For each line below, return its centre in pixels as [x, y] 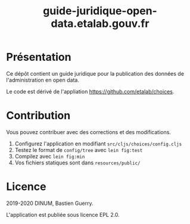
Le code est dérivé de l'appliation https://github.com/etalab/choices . [90, 91]
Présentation [39, 57]
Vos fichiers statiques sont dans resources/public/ [77, 163]
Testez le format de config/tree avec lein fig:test [79, 150]
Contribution [38, 116]
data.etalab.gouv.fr [100, 24]
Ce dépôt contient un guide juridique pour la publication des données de [95, 73]
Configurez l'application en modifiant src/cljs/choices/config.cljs [98, 144]
